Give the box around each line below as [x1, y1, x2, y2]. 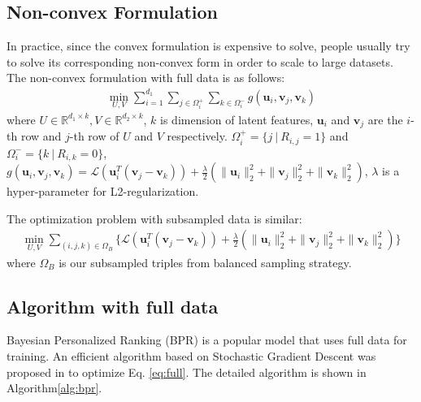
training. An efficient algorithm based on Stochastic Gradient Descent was [7, 347, 376, 364]
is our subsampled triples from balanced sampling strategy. [59, 253, 352, 270]
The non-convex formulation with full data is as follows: [7, 69, 285, 86]
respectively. [167, 128, 228, 145]
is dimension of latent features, [160, 110, 314, 128]
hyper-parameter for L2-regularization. [7, 183, 199, 200]
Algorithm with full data [7, 293, 219, 318]
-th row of [69, 128, 119, 145]
